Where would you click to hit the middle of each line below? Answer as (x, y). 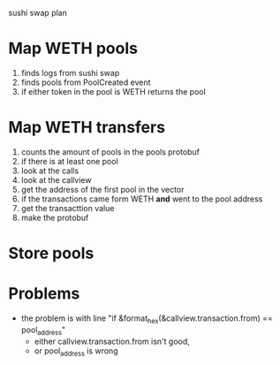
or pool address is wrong (76, 351)
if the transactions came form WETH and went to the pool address (142, 199)
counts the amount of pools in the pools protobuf (110, 152)
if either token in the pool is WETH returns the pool (114, 91)
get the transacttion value (68, 208)
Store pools (51, 253)
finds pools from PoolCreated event (86, 82)
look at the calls (50, 171)
